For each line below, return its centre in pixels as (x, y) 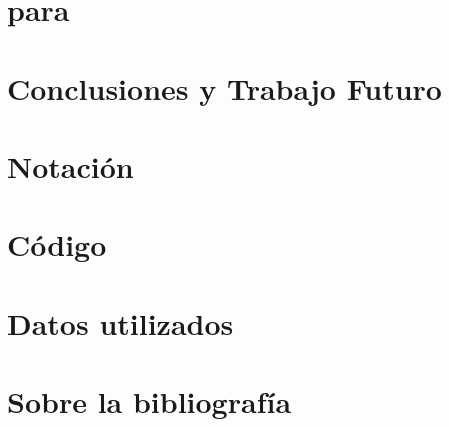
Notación (70, 165)
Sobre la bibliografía (149, 401)
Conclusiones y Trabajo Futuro (224, 87)
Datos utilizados (120, 322)
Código (57, 244)
